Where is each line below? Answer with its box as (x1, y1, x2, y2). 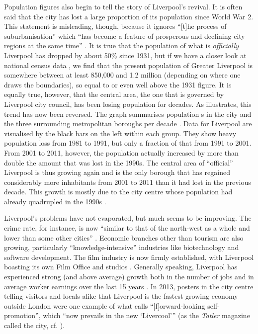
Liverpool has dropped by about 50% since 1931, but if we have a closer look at (4, 50, 247, 60)
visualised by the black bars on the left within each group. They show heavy (4, 128, 237, 138)
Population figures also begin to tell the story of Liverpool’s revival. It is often (4, 1, 243, 11)
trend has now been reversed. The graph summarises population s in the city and (4, 108, 252, 119)
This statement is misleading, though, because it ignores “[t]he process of (4, 21, 227, 31)
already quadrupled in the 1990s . (4, 196, 106, 206)
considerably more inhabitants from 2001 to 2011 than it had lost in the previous (4, 176, 251, 187)
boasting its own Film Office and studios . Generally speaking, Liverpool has (4, 261, 238, 272)
